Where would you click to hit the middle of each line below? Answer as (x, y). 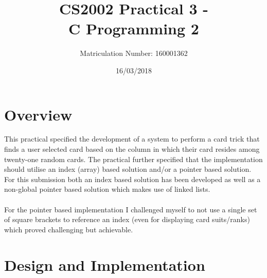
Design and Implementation (105, 264)
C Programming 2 (134, 28)
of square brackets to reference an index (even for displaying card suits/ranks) (127, 219)
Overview (38, 114)
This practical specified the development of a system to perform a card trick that (132, 139)
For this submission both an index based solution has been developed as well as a (132, 179)
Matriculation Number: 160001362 (134, 53)
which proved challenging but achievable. (69, 229)
